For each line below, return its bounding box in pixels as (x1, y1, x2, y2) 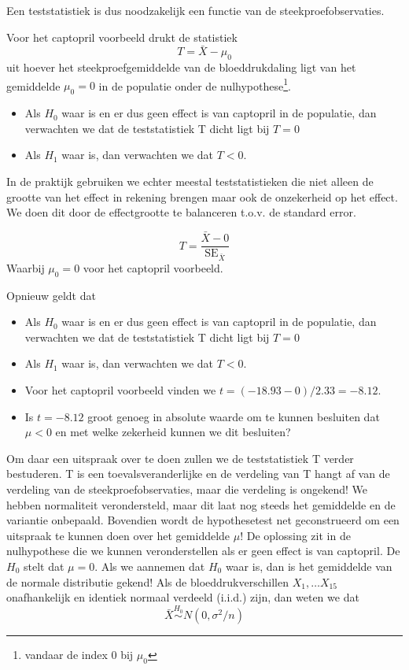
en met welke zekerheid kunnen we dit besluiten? (55, 424, 291, 440)
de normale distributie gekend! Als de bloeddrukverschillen (6, 573, 289, 590)
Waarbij (6, 259, 45, 276)
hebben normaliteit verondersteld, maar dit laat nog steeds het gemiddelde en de (6, 496, 396, 513)
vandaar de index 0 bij (24, 646, 134, 663)
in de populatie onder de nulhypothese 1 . (98, 75, 291, 94)
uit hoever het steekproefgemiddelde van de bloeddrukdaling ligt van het (6, 59, 356, 76)
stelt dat (23, 557, 64, 574)
